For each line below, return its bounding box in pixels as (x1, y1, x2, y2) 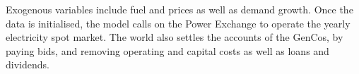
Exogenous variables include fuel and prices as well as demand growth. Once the (6, 2, 353, 16)
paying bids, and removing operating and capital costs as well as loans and (6, 43, 329, 58)
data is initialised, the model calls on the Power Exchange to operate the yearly (6, 16, 351, 30)
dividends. (6, 57, 49, 72)
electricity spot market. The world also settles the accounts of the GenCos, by (6, 30, 343, 44)
